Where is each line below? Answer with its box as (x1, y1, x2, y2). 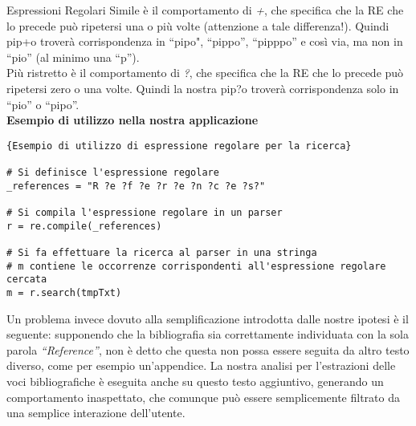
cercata (6, 274, 47, 286)
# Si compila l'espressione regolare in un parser (6, 207, 283, 219)
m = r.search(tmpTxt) (6, 286, 122, 298)
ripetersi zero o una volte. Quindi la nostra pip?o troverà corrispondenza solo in (6, 79, 399, 96)
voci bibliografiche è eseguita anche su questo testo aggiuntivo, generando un (6, 373, 384, 389)
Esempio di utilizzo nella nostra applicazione (6, 112, 259, 128)
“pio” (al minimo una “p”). (6, 48, 140, 65)
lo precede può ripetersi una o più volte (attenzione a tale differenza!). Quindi (6, 17, 389, 34)
